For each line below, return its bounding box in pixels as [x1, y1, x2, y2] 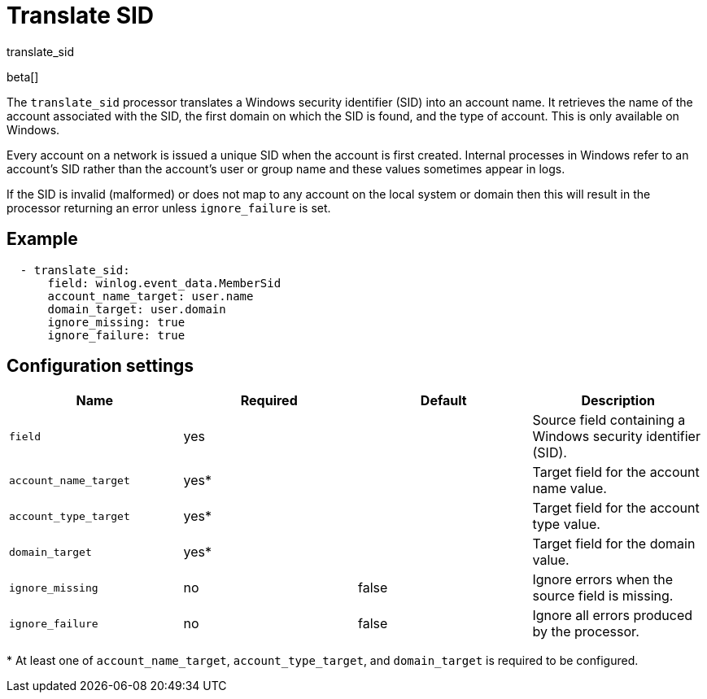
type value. [532, 516, 600, 533]
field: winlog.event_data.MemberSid [47, 276, 281, 290]
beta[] [7, 69, 39, 84]
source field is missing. [532, 588, 674, 605]
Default [420, 392, 467, 409]
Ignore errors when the [532, 571, 674, 588]
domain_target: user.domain [47, 302, 226, 316]
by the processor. [532, 623, 639, 640]
